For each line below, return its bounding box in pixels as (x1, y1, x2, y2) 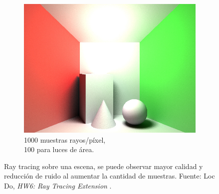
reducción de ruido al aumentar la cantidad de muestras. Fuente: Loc (4, 171, 215, 181)
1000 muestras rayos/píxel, (24, 134, 106, 145)
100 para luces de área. (24, 144, 94, 155)
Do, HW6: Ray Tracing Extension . (4, 180, 112, 191)
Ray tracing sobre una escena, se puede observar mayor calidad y (4, 161, 203, 171)
